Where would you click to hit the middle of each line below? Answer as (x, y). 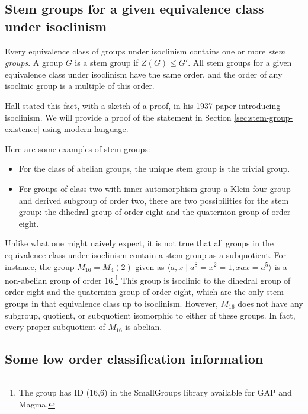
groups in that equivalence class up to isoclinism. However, (111, 303)
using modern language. (85, 129)
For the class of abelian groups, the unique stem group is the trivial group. (154, 169)
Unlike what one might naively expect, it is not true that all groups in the (139, 243)
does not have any (270, 303)
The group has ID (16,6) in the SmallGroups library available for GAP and (155, 392)
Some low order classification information (134, 359)
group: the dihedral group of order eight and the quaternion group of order (155, 212)
